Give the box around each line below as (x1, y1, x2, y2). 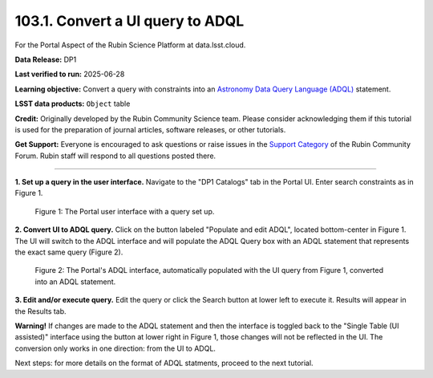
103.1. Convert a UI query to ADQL (14, 12, 245, 30)
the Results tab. (14, 306, 67, 316)
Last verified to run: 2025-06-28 (14, 69, 125, 79)
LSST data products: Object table (14, 99, 131, 108)
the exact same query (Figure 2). (14, 247, 123, 257)
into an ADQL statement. (34, 277, 116, 287)
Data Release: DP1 (14, 55, 77, 64)
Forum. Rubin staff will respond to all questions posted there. (14, 151, 216, 161)
